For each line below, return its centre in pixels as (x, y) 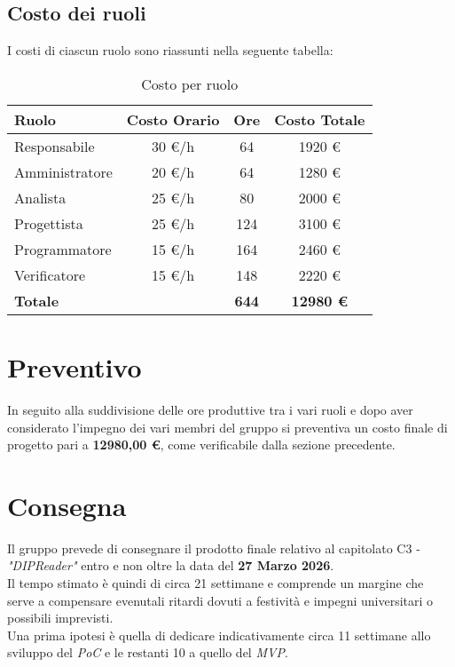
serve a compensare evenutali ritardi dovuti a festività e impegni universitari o (220, 600)
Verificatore (50, 274)
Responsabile (55, 146)
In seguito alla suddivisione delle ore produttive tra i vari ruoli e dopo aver (210, 409)
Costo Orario (173, 119)
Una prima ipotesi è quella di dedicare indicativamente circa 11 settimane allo (219, 635)
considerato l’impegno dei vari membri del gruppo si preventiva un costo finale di (227, 427)
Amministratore (63, 171)
